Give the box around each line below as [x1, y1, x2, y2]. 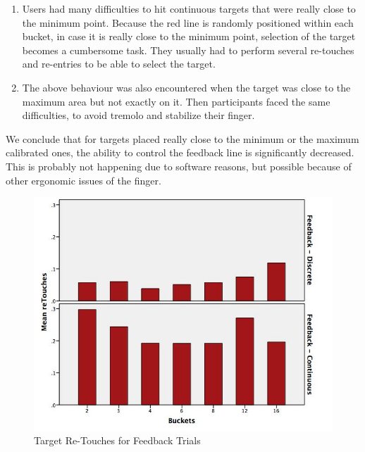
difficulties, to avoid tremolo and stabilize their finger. [22, 108, 255, 123]
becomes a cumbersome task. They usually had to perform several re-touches [22, 42, 354, 57]
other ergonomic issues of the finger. [6, 172, 161, 187]
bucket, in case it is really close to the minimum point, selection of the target [22, 29, 356, 44]
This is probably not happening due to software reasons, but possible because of [6, 158, 352, 173]
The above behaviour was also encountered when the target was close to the [22, 80, 351, 94]
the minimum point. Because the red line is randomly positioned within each [22, 15, 354, 30]
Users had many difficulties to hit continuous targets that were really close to [22, 1, 356, 15]
